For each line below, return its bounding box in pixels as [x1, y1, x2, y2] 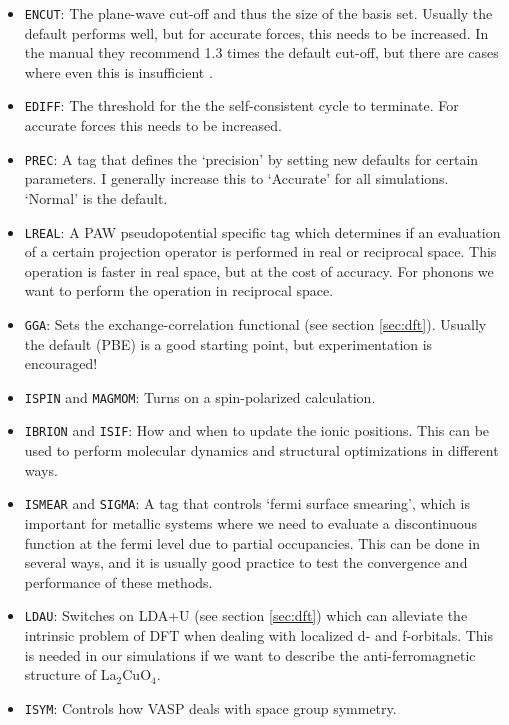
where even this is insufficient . [24, 61, 213, 82]
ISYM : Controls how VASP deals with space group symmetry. [24, 697, 397, 718]
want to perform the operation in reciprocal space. [24, 280, 334, 301]
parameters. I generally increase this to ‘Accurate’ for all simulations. [24, 168, 449, 189]
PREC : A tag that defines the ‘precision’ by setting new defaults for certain [24, 148, 479, 169]
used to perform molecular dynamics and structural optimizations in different [24, 440, 499, 461]
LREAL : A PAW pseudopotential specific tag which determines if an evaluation [24, 221, 501, 242]
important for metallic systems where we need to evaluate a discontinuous [24, 512, 478, 533]
